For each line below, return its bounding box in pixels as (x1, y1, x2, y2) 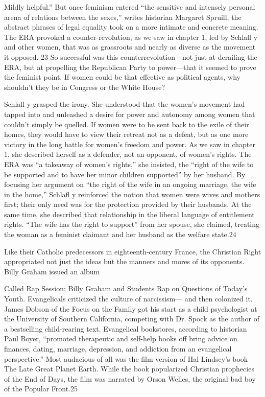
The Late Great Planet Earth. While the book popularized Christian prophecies (4, 363, 254, 374)
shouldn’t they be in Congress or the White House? (4, 81, 165, 92)
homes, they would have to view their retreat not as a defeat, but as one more (4, 129, 249, 139)
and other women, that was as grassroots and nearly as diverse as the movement (4, 41, 256, 52)
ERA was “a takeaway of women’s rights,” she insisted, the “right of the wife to (4, 158, 254, 169)
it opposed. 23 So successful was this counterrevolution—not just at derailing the (4, 51, 257, 62)
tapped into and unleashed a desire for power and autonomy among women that (4, 108, 255, 119)
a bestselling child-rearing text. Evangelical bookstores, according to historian (4, 323, 247, 334)
